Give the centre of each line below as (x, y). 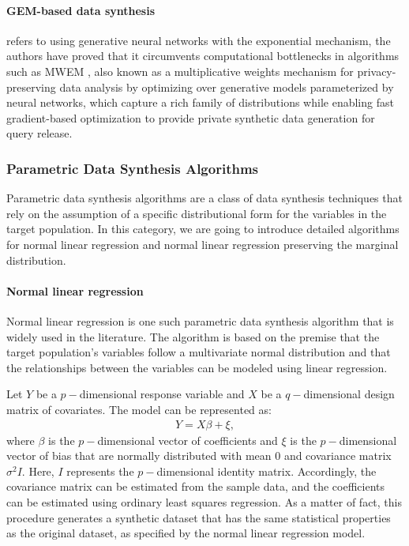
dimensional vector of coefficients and (188, 440)
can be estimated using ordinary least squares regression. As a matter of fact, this (204, 501)
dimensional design (349, 394)
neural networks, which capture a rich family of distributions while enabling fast (200, 102)
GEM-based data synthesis (81, 10)
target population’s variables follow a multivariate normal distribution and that (199, 352)
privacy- (377, 71)
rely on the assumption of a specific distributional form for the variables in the (197, 213)
